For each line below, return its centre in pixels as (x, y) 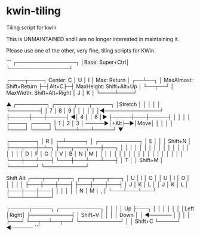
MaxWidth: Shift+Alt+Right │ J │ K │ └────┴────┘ (72, 92)
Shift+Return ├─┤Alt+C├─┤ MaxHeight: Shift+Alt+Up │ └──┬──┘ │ (90, 86)
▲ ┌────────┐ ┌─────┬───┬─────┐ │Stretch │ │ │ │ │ (84, 104)
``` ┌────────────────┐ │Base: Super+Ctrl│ (68, 62)
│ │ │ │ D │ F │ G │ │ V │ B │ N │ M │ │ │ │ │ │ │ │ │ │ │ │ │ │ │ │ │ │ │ (95, 154)
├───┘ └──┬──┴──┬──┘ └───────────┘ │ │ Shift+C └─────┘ (93, 221)
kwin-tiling (34, 11)
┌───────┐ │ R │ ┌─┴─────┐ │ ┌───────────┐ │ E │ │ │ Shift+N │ (99, 141)
